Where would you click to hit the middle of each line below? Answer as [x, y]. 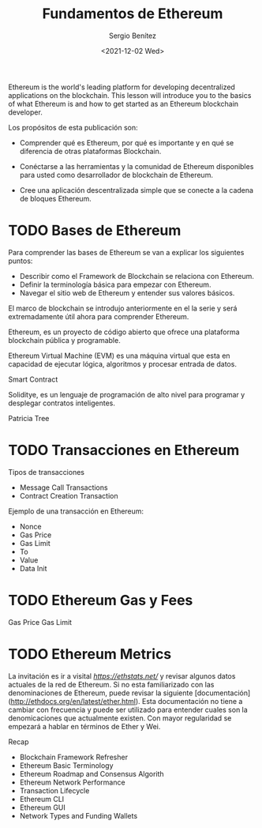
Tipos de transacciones [47, 472]
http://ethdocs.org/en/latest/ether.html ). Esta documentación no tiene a [127, 701]
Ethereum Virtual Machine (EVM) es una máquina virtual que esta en [119, 356]
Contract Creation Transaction [69, 495]
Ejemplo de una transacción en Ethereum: [76, 511]
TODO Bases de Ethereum [95, 231]
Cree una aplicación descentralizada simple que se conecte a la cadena [137, 190]
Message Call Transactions [64, 487]
